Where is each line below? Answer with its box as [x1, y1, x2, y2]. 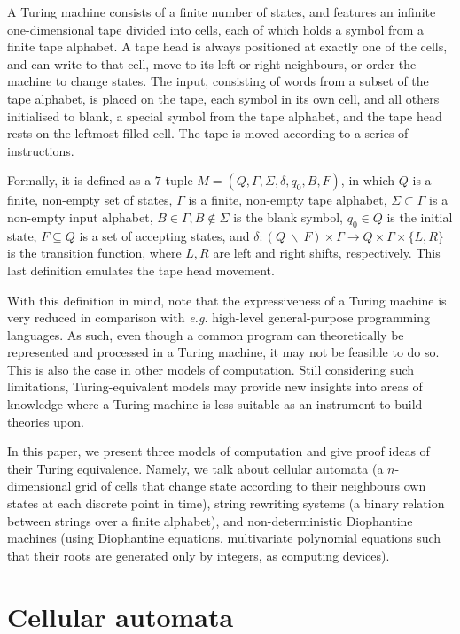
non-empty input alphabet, [7, 207, 153, 226]
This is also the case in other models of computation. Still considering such [7, 360, 415, 378]
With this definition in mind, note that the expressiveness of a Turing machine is [7, 290, 447, 309]
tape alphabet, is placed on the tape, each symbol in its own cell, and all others [7, 89, 440, 107]
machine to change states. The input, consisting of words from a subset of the [7, 72, 429, 90]
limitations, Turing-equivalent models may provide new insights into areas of [7, 377, 423, 396]
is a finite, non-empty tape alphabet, [188, 190, 387, 209]
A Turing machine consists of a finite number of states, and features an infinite [7, 3, 436, 20]
